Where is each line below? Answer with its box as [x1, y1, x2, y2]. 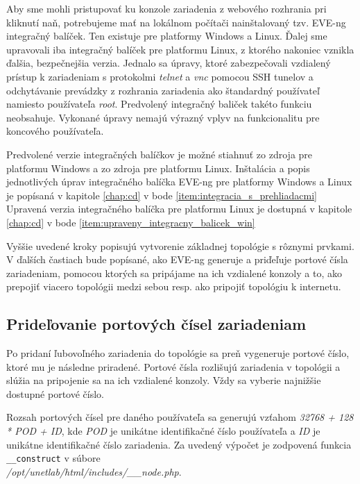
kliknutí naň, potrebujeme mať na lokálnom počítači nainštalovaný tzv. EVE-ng [6, 15, 346, 29]
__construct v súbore [6, 451, 101, 465]
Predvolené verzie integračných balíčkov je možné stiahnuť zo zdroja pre [6, 147, 313, 161]
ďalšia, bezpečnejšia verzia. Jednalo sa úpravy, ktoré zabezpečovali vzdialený [6, 56, 331, 70]
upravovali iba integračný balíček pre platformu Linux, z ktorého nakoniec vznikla [6, 42, 354, 56]
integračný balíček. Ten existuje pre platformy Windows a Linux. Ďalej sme [6, 28, 327, 43]
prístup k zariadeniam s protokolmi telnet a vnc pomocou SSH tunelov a [6, 69, 314, 83]
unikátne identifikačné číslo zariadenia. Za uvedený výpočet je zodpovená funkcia [6, 437, 352, 451]
